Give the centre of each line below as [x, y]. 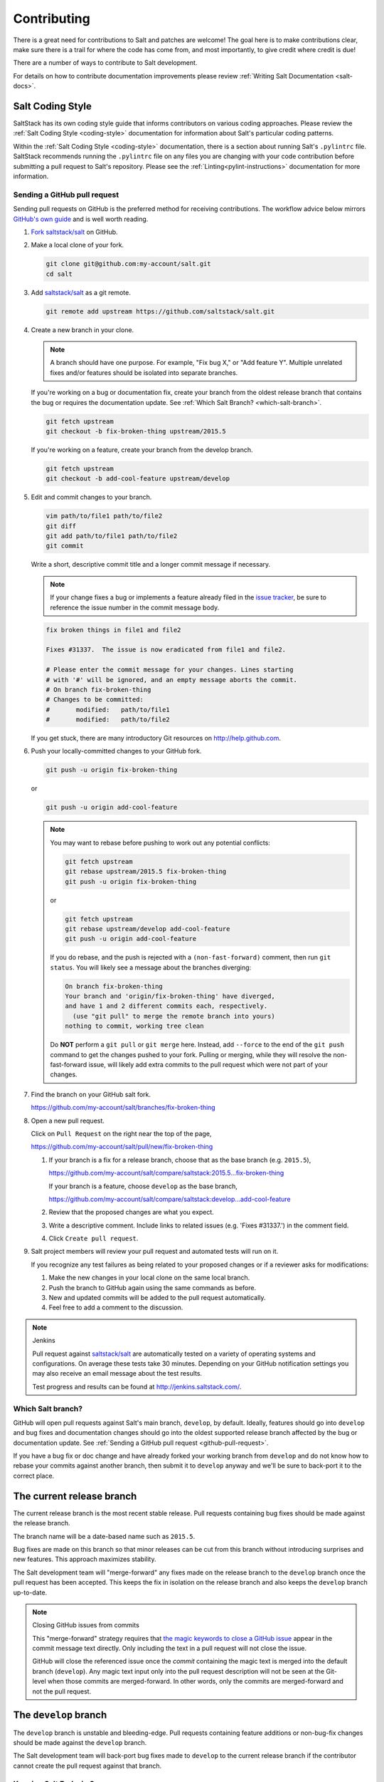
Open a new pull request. [68, 1121]
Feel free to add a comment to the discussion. [116, 1307]
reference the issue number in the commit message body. [135, 607]
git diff [61, 526]
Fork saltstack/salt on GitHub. [74, 232]
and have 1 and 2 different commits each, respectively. [166, 1006]
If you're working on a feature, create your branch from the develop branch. [142, 450]
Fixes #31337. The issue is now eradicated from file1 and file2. [166, 650]
